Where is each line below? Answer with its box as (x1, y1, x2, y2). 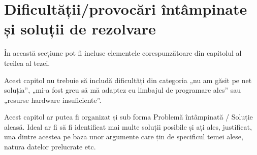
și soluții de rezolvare (4, 18, 156, 39)
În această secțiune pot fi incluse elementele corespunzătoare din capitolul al (4, 48, 242, 58)
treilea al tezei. (4, 57, 50, 68)
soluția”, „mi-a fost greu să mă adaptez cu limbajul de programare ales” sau (4, 85, 241, 95)
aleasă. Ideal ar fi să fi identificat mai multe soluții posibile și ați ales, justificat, (4, 121, 252, 132)
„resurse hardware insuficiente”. (4, 94, 102, 105)
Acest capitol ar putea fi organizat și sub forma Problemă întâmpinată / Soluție (4, 111, 253, 122)
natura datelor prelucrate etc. (4, 141, 96, 152)
